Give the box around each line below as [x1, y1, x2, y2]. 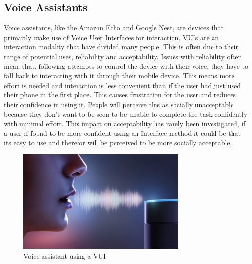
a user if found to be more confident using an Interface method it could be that [4, 128, 241, 138]
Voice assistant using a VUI [23, 250, 106, 261]
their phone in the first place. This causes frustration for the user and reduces [4, 89, 236, 100]
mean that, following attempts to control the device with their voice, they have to [4, 61, 249, 71]
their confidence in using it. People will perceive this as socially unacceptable [4, 99, 234, 109]
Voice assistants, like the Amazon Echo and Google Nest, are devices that [4, 22, 224, 33]
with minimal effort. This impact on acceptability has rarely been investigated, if [4, 118, 246, 129]
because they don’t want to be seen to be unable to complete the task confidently [4, 109, 248, 119]
